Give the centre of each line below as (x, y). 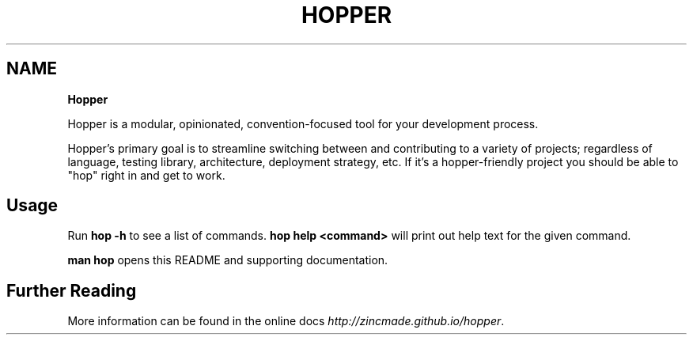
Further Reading (72, 290)
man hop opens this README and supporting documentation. (228, 260)
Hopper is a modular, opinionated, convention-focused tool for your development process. (303, 123)
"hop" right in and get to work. (146, 175)
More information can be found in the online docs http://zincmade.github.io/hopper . (286, 321)
